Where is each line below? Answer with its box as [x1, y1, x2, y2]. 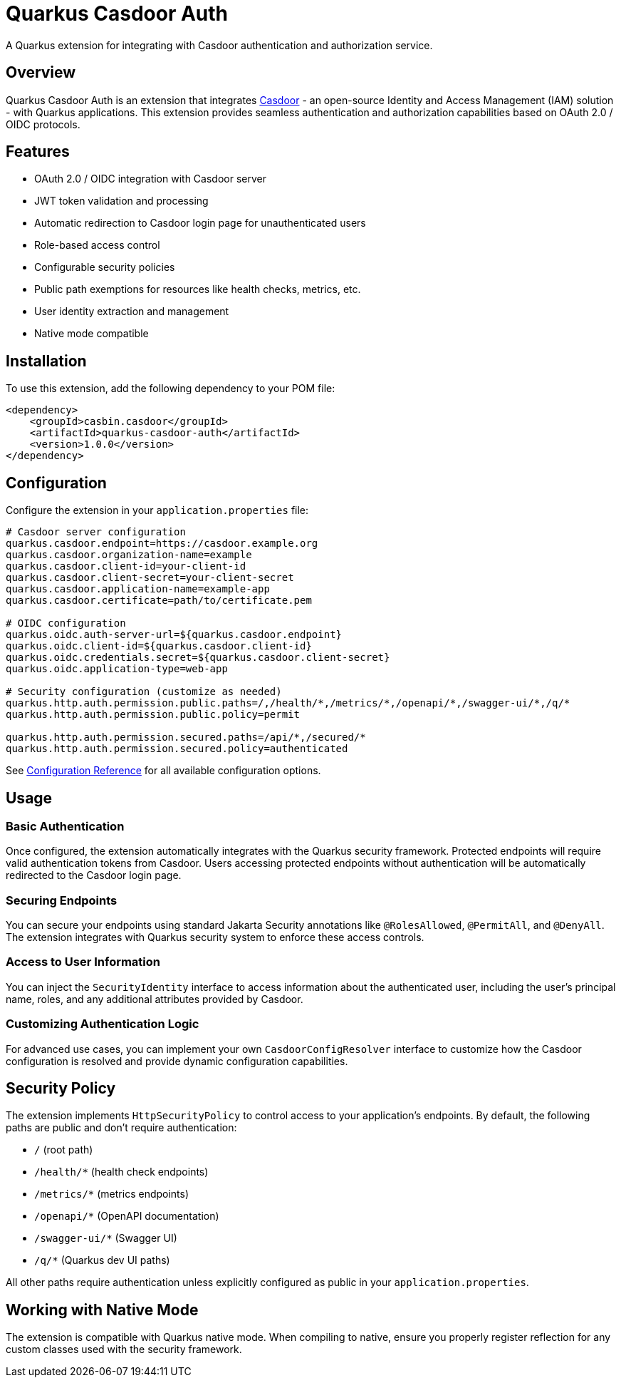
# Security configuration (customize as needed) [6, 686, 282, 698]
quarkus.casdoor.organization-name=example [6, 549, 252, 561]
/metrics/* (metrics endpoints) [34, 1188, 189, 1201]
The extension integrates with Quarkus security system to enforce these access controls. [6, 931, 424, 944]
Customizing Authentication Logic [6, 1017, 199, 1032]
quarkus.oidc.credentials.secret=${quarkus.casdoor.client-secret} [6, 652, 390, 664]
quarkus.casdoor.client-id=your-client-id [6, 560, 246, 572]
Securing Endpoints [6, 893, 118, 908]
